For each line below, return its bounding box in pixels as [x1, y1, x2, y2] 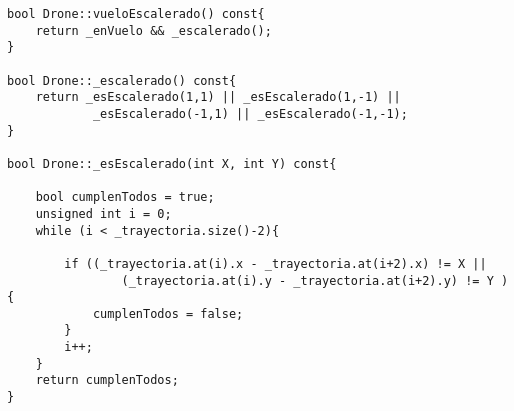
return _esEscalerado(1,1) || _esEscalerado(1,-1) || [35, 90, 401, 105]
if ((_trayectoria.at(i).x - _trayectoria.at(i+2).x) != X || [64, 256, 487, 271]
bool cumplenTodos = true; [35, 190, 215, 205]
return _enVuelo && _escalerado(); [35, 23, 272, 38]
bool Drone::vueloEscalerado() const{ [7, 7, 265, 21]
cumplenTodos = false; [92, 306, 244, 321]
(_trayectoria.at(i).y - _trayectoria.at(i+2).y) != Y [121, 273, 494, 288]
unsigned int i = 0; [35, 206, 172, 221]
